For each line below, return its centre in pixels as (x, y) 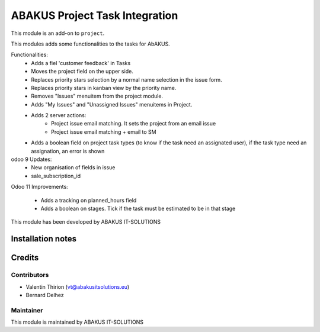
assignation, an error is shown (68, 151)
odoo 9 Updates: (31, 159)
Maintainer (27, 310)
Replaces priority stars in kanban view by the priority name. (104, 88)
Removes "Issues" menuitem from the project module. (97, 96)
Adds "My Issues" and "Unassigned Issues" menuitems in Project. (112, 104)
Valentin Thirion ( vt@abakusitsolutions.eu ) (78, 286)
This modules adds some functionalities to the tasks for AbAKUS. (90, 44)
